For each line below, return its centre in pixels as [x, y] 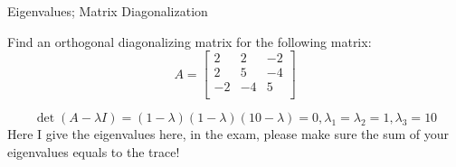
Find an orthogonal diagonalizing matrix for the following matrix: [190, 41]
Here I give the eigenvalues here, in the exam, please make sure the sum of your [228, 134]
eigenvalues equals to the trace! [94, 151]
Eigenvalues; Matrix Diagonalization [108, 11]
